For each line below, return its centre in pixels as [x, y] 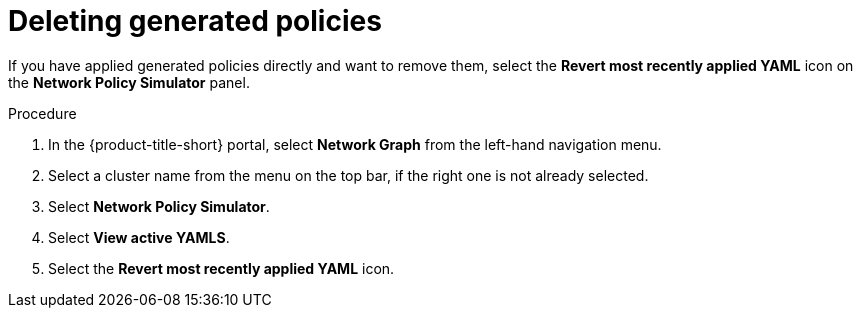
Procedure [42, 113]
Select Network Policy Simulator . [159, 206]
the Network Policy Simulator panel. [129, 82]
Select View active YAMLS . [139, 237]
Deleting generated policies [195, 21]
